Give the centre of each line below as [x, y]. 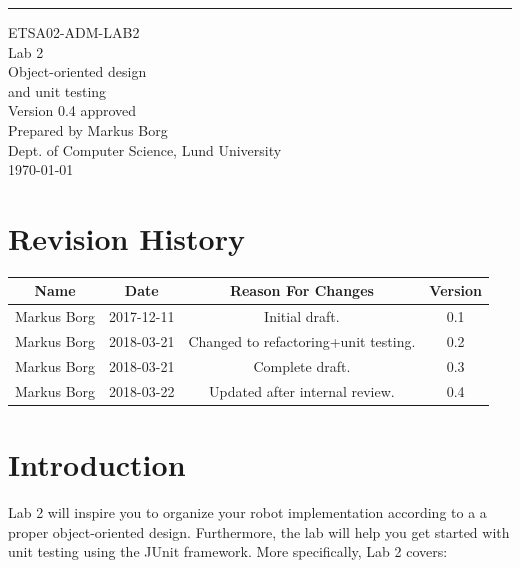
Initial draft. [302, 316]
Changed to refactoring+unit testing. [302, 341]
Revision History [126, 237]
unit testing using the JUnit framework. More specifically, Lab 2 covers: [228, 551]
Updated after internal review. [302, 390]
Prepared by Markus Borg [88, 129]
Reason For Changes [301, 290]
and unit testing [57, 90]
